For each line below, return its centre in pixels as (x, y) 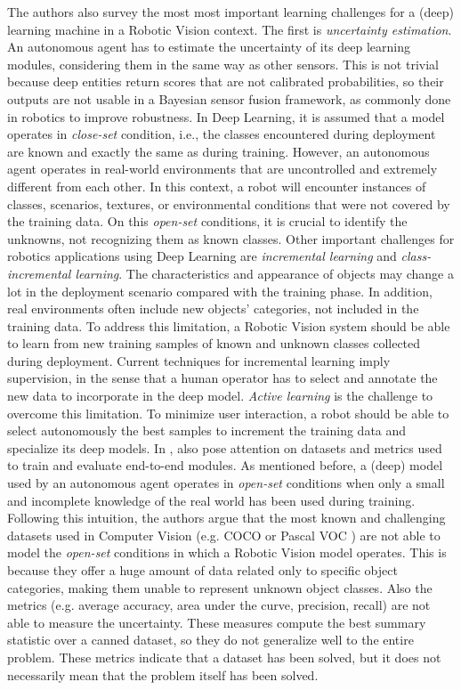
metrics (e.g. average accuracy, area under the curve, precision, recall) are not (219, 605)
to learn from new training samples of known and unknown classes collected (214, 343)
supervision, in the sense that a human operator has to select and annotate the (222, 378)
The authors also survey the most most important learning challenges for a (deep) (230, 12)
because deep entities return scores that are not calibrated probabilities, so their (226, 81)
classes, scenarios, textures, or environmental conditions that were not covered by (229, 203)
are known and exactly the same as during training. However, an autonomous (218, 151)
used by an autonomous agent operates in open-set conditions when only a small (226, 483)
